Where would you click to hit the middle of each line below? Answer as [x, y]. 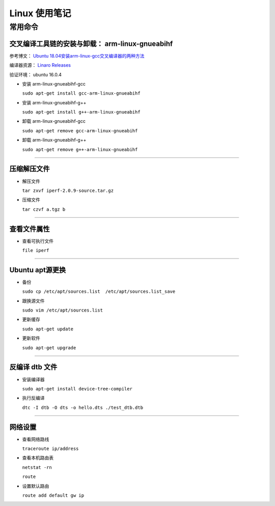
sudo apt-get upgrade [49, 348]
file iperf [36, 250]
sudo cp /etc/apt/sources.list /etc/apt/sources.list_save [99, 292]
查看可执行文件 [38, 241]
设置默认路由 [36, 486]
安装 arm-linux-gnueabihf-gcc [54, 83]
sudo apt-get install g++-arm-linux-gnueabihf [81, 112]
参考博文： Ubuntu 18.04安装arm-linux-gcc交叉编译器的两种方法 [77, 55]
